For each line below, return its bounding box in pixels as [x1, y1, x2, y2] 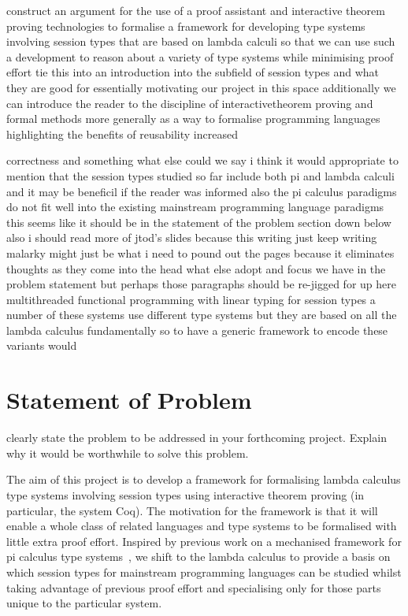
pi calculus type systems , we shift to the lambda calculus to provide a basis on [6, 548, 391, 565]
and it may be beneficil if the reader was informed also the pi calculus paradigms [6, 183, 397, 199]
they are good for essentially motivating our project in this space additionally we [6, 79, 396, 95]
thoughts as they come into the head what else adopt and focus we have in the [6, 260, 386, 276]
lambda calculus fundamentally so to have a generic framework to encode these [6, 321, 388, 338]
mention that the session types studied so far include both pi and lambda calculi [6, 167, 395, 184]
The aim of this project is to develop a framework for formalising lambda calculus [6, 471, 401, 488]
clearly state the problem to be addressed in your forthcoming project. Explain [6, 429, 387, 446]
